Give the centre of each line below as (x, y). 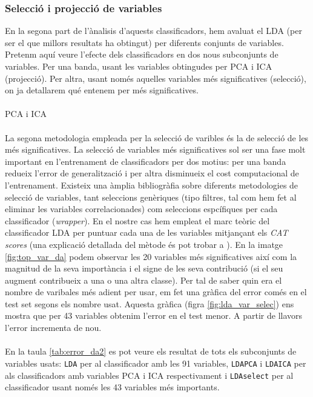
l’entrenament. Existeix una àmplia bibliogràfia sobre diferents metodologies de (152, 185)
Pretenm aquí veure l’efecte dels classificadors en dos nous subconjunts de (142, 54)
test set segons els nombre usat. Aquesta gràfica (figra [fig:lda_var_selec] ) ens (150, 303)
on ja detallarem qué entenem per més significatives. (102, 90)
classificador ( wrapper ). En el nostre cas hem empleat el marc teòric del (137, 220)
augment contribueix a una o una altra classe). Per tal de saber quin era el (143, 280)
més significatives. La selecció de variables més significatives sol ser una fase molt (155, 149)
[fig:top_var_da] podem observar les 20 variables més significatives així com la (151, 256)
